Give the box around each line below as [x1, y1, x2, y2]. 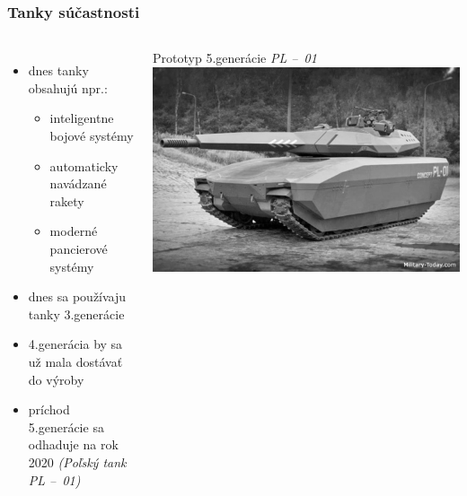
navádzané [49, 174, 107, 193]
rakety [49, 191, 84, 210]
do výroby [28, 370, 84, 388]
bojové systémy [49, 126, 134, 144]
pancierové [49, 239, 108, 257]
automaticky [49, 156, 119, 175]
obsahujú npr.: [28, 78, 108, 97]
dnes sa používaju [28, 287, 127, 306]
